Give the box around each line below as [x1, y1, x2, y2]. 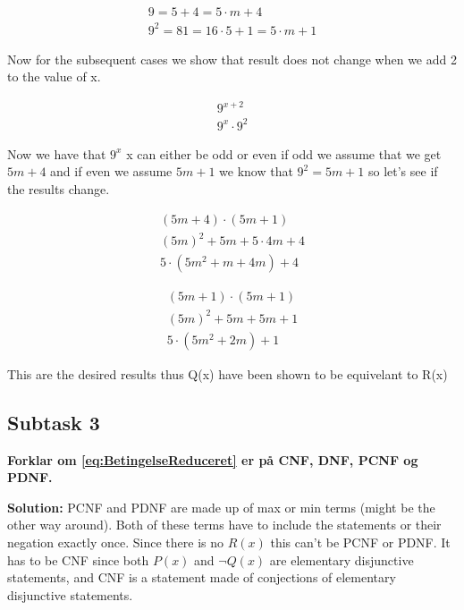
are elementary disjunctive [269, 550, 414, 569]
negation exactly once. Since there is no [7, 532, 224, 551]
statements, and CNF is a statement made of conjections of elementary [7, 568, 396, 587]
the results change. [7, 180, 110, 198]
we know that [219, 162, 293, 181]
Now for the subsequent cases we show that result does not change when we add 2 [7, 49, 457, 68]
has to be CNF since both [7, 550, 149, 569]
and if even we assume [50, 162, 173, 181]
